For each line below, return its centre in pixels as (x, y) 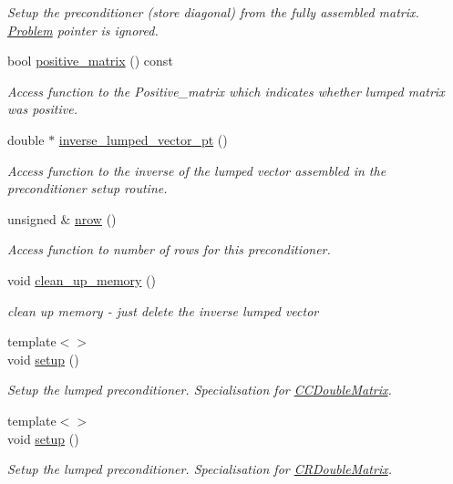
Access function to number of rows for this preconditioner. (169, 249)
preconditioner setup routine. (88, 188)
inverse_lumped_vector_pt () (143, 139)
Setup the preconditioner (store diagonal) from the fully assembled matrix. (213, 12)
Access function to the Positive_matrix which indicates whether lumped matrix (226, 91)
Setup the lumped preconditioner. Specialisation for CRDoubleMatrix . (200, 469)
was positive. (42, 109)
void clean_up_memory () (82, 279)
